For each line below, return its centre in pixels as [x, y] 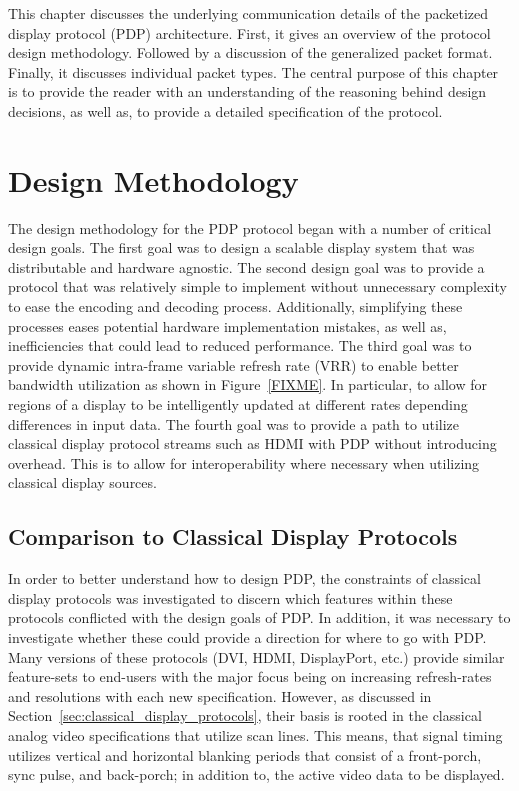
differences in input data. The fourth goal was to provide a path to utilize [234, 423]
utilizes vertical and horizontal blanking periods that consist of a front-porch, [245, 754]
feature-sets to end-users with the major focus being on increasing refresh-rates [250, 676]
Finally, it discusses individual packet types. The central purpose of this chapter [253, 71]
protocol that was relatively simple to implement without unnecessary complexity [257, 286]
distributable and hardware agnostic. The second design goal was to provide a [246, 266]
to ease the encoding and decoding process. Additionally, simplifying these [235, 306]
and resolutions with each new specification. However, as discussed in [220, 695]
